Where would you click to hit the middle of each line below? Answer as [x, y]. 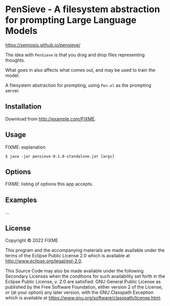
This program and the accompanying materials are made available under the [85, 250]
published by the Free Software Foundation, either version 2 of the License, [84, 287]
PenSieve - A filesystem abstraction [83, 9]
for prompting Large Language [71, 20]
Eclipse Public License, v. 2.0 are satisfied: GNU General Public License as [83, 282]
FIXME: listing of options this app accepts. [49, 184]
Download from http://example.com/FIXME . [51, 119]
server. [13, 90]
